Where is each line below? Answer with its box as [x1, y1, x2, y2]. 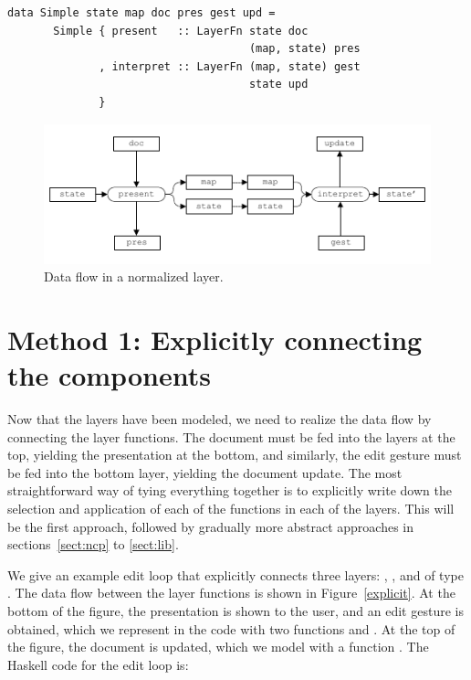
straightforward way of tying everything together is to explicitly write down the [7, 481, 452, 500]
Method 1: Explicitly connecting [7, 320, 423, 357]
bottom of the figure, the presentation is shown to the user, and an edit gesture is [7, 600, 464, 620]
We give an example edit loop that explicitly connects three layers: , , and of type [7, 565, 464, 584]
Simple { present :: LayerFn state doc [53, 24, 309, 37]
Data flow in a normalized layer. [44, 267, 224, 286]
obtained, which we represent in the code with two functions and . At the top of [7, 619, 455, 638]
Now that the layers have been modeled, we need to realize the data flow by [7, 409, 432, 429]
